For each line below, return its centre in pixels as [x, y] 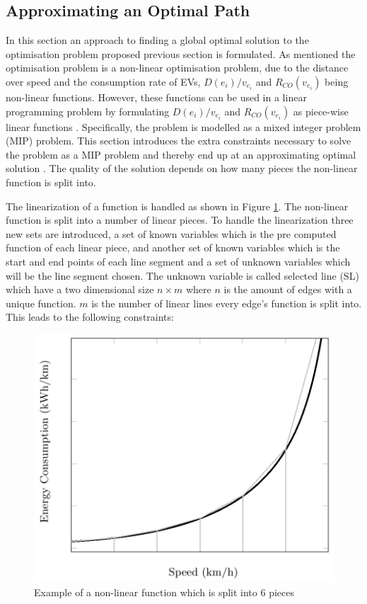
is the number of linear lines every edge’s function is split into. [227, 303]
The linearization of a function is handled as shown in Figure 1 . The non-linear [177, 206]
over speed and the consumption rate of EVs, [103, 81]
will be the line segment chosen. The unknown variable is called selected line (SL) [182, 275]
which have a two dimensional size [80, 289]
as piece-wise [321, 111]
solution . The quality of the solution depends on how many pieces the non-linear [182, 168]
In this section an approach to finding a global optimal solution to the [157, 40]
